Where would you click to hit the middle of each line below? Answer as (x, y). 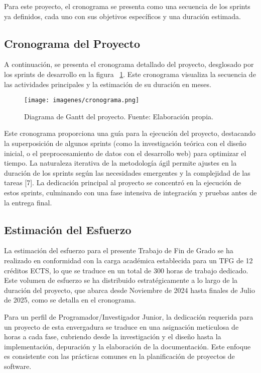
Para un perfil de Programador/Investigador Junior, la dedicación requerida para (129, 316)
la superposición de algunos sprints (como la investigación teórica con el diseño (125, 143)
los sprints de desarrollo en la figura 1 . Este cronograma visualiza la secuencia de (130, 74)
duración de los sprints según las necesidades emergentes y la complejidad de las (127, 172)
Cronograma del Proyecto (72, 43)
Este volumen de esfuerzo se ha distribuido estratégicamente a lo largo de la (121, 280)
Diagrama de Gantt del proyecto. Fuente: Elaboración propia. (119, 116)
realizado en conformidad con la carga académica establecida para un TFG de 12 (128, 260)
